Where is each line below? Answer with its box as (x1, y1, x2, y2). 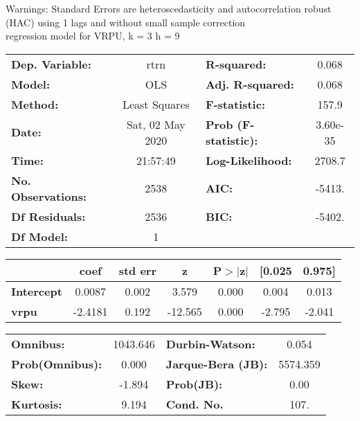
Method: (11, 96, 59, 112)
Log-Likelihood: (205, 152, 292, 168)
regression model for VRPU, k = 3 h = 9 (6, 28, 180, 43)
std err (118, 262, 156, 278)
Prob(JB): (165, 375, 223, 392)
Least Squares (122, 96, 190, 112)
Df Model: (11, 228, 68, 244)
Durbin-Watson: (165, 335, 255, 352)
